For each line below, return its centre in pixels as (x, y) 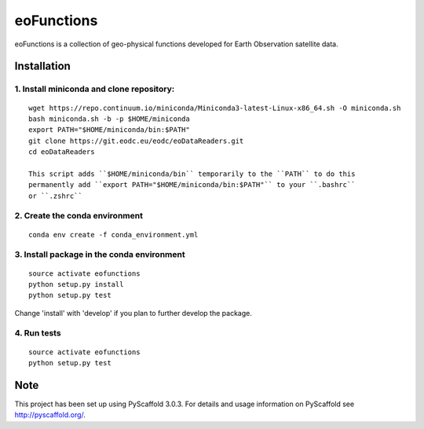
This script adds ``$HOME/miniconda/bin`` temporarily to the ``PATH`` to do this (192, 174)
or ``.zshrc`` (55, 196)
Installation (42, 66)
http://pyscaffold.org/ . (50, 415)
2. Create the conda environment (79, 216)
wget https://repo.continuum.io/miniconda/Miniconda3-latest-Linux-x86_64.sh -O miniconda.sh (215, 108)
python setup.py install (76, 284)
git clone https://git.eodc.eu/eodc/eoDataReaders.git (136, 141)
